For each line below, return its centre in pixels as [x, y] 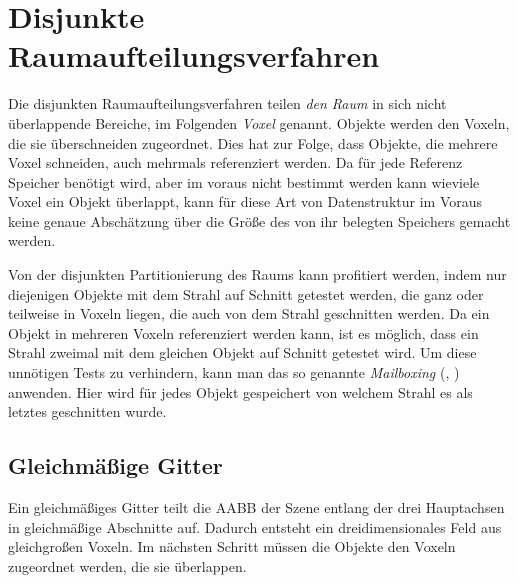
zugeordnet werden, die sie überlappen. [127, 565]
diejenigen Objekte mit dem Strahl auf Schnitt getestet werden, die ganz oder [246, 293]
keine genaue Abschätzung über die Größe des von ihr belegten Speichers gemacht [259, 220]
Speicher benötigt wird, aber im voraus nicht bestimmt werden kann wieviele [244, 181]
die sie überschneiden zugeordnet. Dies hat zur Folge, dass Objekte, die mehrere [253, 142]
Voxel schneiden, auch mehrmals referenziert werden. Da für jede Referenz [235, 162]
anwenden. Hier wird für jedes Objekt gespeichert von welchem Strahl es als [240, 391]
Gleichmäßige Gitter [115, 465]
